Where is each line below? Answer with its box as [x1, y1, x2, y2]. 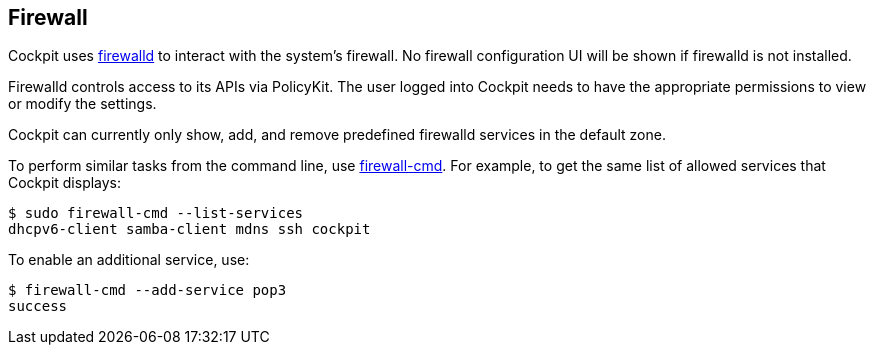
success [8, 298, 68, 315]
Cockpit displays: [8, 174, 122, 192]
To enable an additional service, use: [8, 251, 250, 269]
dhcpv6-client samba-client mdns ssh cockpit [8, 221, 371, 238]
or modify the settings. [8, 95, 157, 113]
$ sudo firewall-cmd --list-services [8, 205, 304, 222]
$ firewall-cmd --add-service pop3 [8, 282, 287, 299]
